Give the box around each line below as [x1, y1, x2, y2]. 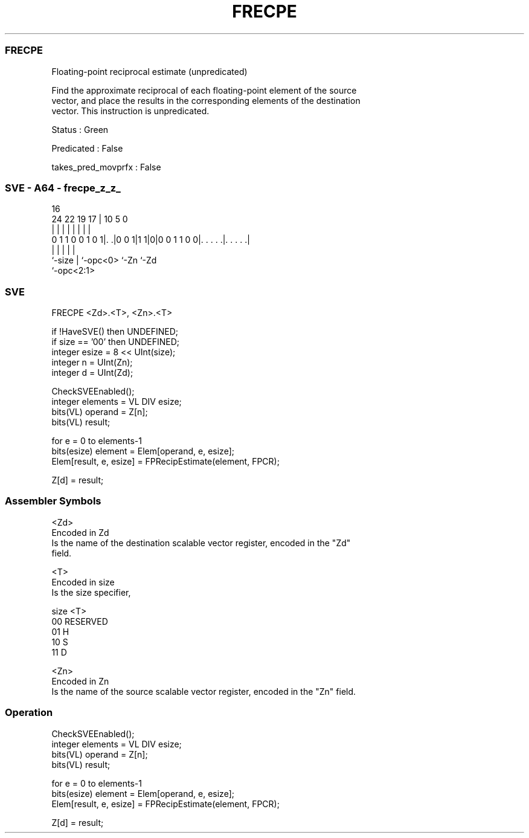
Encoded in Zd [51, 527, 109, 538]
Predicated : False [51, 143, 123, 153]
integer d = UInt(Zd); [51, 367, 133, 378]
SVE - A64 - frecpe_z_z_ [5, 181, 121, 194]
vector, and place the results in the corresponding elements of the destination [51, 95, 361, 106]
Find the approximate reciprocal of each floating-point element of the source [51, 85, 357, 95]
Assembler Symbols [5, 495, 101, 508]
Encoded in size [51, 576, 115, 587]
